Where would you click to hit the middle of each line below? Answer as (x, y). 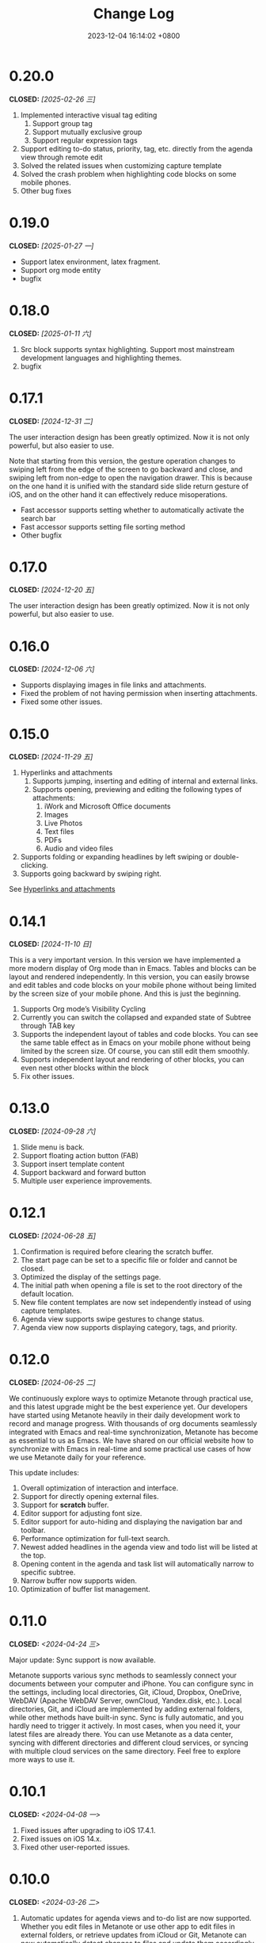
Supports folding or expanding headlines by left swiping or (116, 857)
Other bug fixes (46, 190)
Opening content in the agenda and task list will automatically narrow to (137, 1564)
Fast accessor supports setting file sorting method (103, 526)
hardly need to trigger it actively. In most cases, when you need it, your (125, 1726)
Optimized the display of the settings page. (91, 1277)
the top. (33, 1555)
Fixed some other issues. (61, 702)
